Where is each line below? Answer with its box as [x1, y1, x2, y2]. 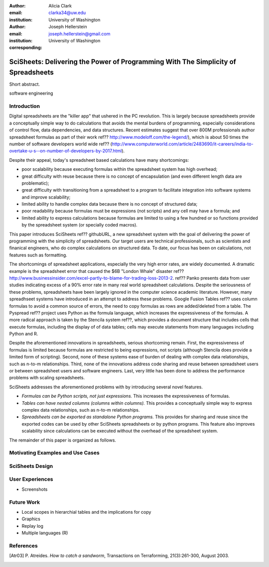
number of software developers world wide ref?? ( [9, 141, 112, 147]
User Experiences [9, 476, 53, 483]
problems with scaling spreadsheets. [9, 375, 85, 381]
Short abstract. [9, 81, 40, 87]
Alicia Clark [48, 3, 72, 8]
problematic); [21, 180, 49, 186]
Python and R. [9, 331, 38, 337]
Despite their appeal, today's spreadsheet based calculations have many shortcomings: [9, 157, 189, 163]
